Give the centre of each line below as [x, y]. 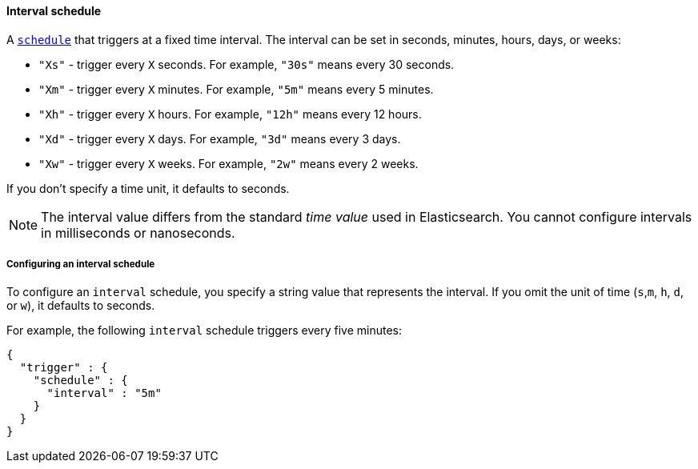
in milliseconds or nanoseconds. [138, 232]
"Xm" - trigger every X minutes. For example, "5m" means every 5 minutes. [236, 89]
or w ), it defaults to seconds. [81, 306]
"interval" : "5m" [104, 393]
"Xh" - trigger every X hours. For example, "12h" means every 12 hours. [230, 114]
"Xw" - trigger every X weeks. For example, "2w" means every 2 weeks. [229, 163]
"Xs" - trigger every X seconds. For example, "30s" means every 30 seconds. [247, 64]
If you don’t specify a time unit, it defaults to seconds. [148, 188]
